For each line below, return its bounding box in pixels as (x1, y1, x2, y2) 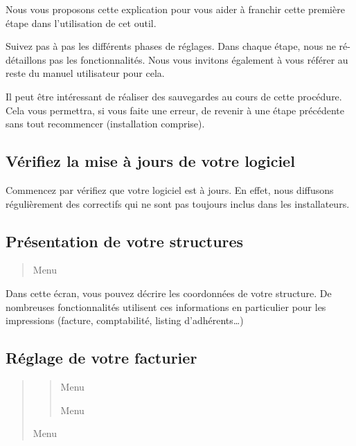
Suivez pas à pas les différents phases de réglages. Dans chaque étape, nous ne (6, 39, 336, 53)
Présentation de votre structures (6, 230, 244, 251)
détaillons (6, 52, 46, 66)
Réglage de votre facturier (6, 347, 197, 368)
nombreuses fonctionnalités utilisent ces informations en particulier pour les (6, 299, 326, 314)
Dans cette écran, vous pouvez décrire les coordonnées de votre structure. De (6, 285, 332, 300)
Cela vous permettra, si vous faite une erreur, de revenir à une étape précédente (6, 102, 344, 117)
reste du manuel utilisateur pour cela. (6, 66, 165, 80)
